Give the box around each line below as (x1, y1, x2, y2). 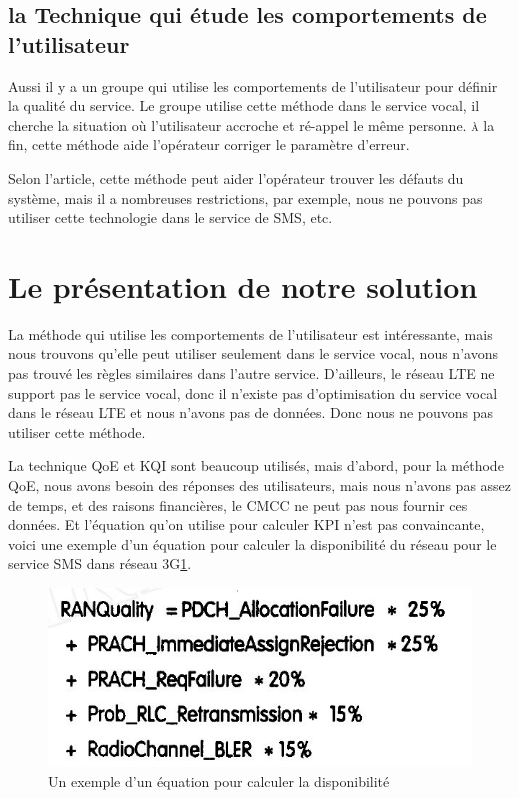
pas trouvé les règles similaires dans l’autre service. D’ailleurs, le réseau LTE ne (8, 363, 495, 384)
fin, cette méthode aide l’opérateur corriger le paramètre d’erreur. (8, 134, 410, 155)
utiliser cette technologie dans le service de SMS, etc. (8, 207, 333, 228)
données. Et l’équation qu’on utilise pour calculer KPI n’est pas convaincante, (8, 514, 485, 535)
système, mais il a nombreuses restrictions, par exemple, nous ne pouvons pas (8, 187, 483, 208)
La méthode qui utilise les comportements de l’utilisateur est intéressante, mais (8, 323, 493, 344)
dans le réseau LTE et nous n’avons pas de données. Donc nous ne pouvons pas (8, 402, 494, 423)
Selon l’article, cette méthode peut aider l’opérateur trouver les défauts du (8, 167, 464, 188)
